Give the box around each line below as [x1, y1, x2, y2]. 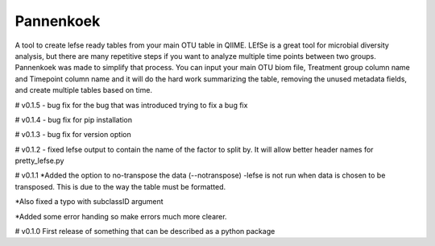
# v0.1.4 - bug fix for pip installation [14, 115, 133, 124]
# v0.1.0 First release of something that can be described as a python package [14, 227, 275, 236]
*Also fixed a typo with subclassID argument [14, 197, 164, 206]
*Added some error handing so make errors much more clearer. [14, 211, 227, 221]
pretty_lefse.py [14, 156, 64, 165]
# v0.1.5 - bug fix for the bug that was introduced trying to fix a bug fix [14, 100, 248, 110]
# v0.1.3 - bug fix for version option [14, 130, 132, 140]
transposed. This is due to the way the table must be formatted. [14, 181, 226, 191]
